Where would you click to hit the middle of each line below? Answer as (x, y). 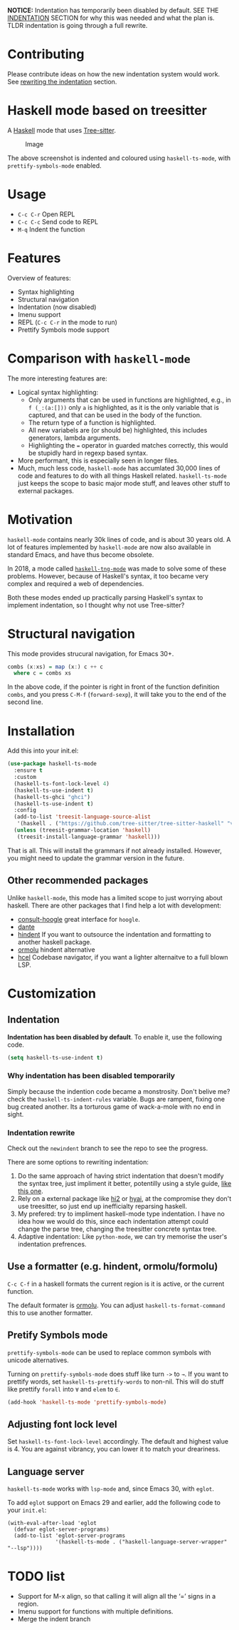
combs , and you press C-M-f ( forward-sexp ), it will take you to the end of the (117, 695)
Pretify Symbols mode (58, 1335)
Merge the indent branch (54, 1619)
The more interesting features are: (58, 378)
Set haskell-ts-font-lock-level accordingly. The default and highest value (118, 1442)
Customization (52, 993)
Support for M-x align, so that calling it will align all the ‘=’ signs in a (117, 1596)
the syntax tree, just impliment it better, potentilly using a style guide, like (124, 1184)
